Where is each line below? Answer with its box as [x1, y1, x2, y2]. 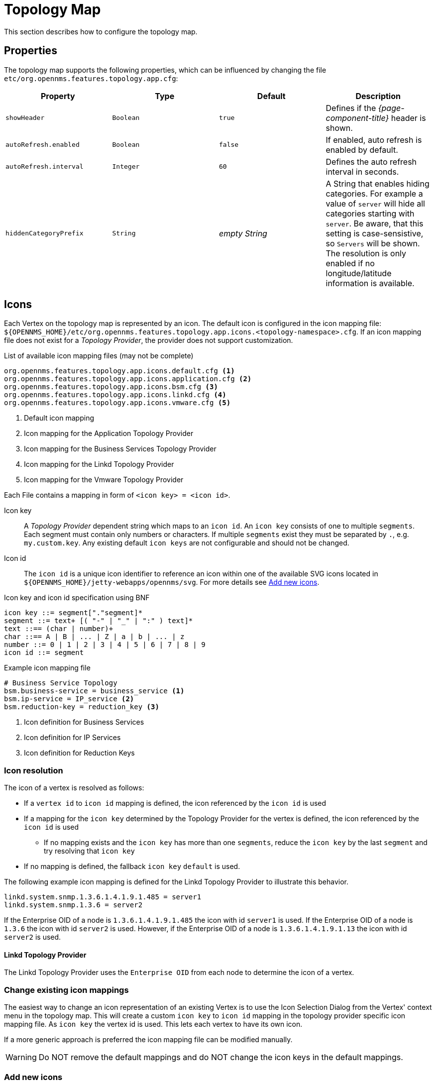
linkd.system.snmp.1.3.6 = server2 [4, 901, 143, 909]
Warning [5, 1052, 37, 1063]
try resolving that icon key [44, 847, 135, 856]
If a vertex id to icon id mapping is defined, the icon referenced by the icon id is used [24, 799, 327, 808]
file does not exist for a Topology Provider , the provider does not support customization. [4, 336, 293, 345]
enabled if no [326, 258, 375, 268]
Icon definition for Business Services [24, 718, 144, 727]
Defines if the [326, 103, 376, 113]
